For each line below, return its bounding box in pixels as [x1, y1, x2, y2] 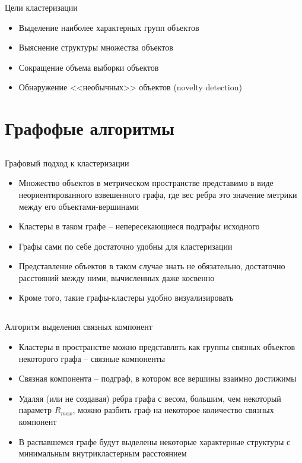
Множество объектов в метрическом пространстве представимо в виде [18, 177, 274, 189]
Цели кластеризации [5, 1, 78, 13]
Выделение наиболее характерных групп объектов [18, 21, 199, 33]
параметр [18, 404, 52, 416]
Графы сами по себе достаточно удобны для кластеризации [18, 240, 233, 252]
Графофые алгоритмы [5, 116, 174, 140]
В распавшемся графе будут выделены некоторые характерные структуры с [18, 435, 291, 448]
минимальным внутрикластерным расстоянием [18, 447, 187, 459]
